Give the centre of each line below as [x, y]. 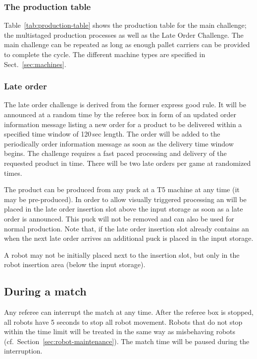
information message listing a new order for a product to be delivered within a [123, 124]
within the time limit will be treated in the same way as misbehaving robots [120, 331]
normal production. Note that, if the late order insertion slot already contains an [127, 228]
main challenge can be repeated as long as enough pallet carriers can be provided [127, 44]
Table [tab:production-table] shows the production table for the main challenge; [125, 25]
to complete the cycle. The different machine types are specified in [105, 54]
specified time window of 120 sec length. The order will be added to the [112, 134]
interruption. [23, 351]
